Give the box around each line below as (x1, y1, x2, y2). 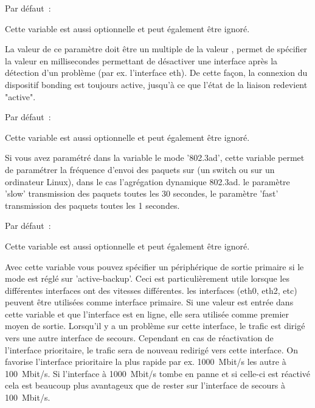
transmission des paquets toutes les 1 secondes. (5, 199, 180, 211)
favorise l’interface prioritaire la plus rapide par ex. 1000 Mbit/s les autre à (5, 355, 286, 368)
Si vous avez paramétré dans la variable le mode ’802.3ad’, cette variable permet (5, 151, 305, 164)
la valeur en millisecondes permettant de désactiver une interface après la (5, 54, 278, 67)
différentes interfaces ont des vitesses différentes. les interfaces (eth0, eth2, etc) (5, 284, 297, 296)
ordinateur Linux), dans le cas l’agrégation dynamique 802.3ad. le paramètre (5, 175, 290, 188)
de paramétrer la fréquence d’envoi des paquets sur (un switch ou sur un (5, 163, 275, 175)
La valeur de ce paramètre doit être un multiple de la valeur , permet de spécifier (5, 42, 308, 55)
